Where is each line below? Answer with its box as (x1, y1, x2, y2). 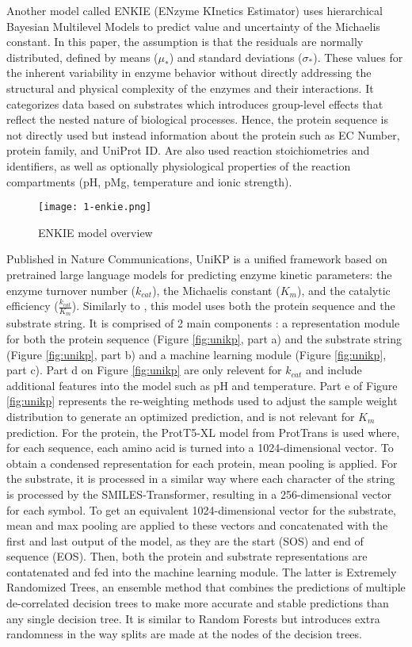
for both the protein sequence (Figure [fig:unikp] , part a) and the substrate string (6, 330, 402, 346)
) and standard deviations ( (169, 48, 303, 65)
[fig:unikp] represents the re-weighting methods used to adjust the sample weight (6, 392, 398, 409)
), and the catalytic (296, 281, 391, 298)
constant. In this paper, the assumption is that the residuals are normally (6, 33, 364, 50)
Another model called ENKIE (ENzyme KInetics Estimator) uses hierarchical (6, 2, 383, 18)
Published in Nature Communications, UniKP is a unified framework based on (6, 251, 387, 267)
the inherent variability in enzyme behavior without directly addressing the (6, 64, 372, 81)
